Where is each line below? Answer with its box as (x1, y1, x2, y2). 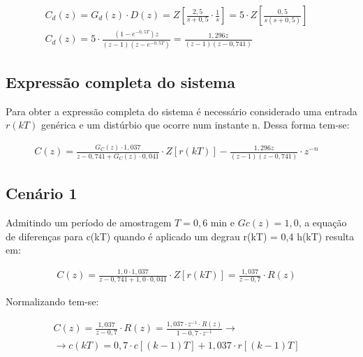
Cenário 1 (6, 182, 77, 204)
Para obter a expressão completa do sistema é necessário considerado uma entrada (6, 103, 357, 118)
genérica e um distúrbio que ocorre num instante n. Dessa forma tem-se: (40, 117, 350, 132)
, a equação (298, 214, 347, 229)
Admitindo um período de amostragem (6, 214, 172, 229)
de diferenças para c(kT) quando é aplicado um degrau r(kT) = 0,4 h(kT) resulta (6, 228, 355, 243)
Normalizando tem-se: (6, 293, 99, 308)
